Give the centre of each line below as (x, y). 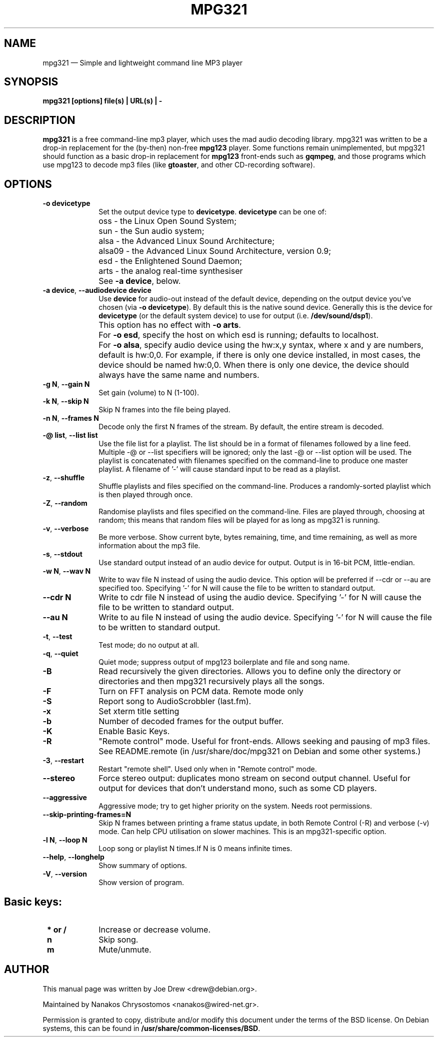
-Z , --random (65, 503)
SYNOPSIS (31, 82)
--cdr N (57, 597)
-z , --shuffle (64, 478)
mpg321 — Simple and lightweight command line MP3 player (143, 62)
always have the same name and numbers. (179, 375)
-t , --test (57, 637)
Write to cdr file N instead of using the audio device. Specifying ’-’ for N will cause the (260, 597)
